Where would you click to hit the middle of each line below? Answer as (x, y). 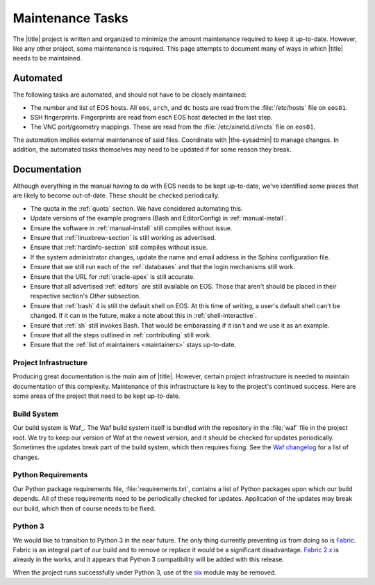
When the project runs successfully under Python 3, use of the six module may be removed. (145, 572)
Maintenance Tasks (70, 18)
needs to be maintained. (48, 58)
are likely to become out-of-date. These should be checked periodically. (116, 195)
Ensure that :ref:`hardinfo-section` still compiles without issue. (119, 248)
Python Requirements (50, 475)
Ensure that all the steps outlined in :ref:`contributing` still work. (121, 335)
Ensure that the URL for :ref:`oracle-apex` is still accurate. (112, 277)
